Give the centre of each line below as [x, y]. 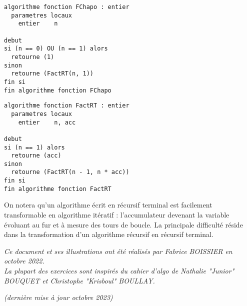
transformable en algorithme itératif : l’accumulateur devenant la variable [117, 215]
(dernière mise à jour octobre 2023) [58, 297]
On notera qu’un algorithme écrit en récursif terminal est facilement [108, 205]
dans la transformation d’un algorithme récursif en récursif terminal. [109, 234]
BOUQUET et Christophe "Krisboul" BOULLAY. [79, 280]
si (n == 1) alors [34, 147]
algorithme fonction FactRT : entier [67, 106]
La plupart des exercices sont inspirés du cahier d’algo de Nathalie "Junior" [119, 270]
